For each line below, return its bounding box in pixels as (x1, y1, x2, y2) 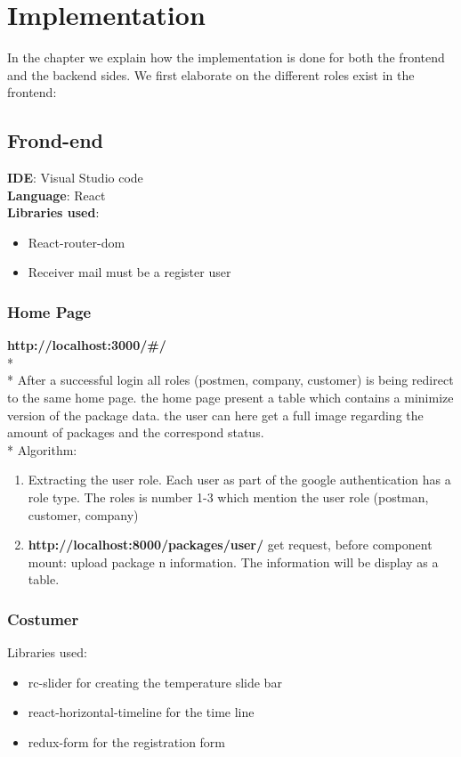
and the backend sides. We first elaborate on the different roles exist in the (7, 65, 415, 84)
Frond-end (7, 126, 104, 154)
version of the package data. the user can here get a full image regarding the (7, 405, 424, 424)
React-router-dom (28, 232, 125, 251)
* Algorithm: (7, 440, 77, 459)
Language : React (7, 185, 106, 204)
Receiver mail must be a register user (28, 263, 231, 281)
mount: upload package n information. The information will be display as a (28, 552, 439, 571)
